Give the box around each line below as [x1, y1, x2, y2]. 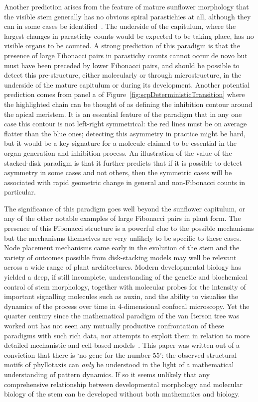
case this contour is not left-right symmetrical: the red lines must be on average [4, 118, 247, 129]
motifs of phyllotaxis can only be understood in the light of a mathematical [4, 359, 234, 370]
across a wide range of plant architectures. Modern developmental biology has [4, 262, 242, 272]
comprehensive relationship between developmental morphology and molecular [4, 379, 243, 389]
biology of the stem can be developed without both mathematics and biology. [4, 389, 240, 399]
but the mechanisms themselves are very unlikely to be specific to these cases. [4, 232, 242, 243]
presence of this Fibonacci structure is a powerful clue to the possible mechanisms [4, 223, 254, 233]
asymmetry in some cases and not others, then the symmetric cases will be [4, 167, 232, 178]
